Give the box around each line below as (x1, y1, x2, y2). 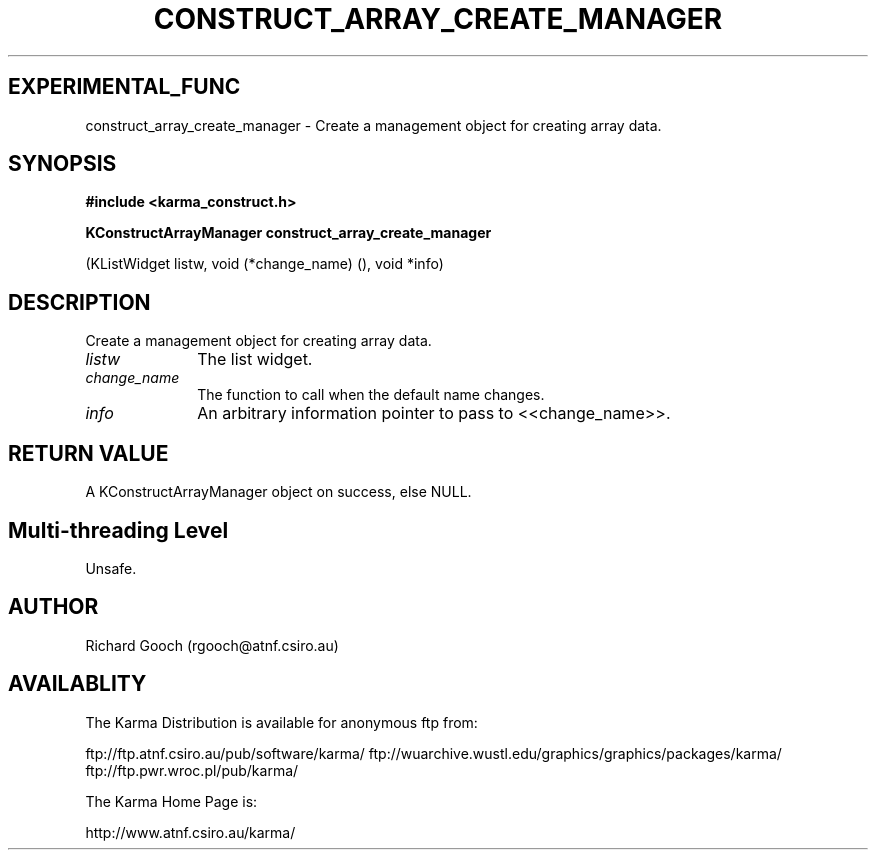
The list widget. (197, 349, 313, 370)
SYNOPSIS (8, 151, 117, 177)
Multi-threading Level (8, 517, 229, 543)
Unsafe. (85, 559, 137, 577)
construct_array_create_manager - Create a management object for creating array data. (85, 116, 662, 134)
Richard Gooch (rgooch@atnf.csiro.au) (85, 636, 339, 654)
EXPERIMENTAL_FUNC (8, 74, 241, 100)
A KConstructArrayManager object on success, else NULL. (85, 483, 472, 501)
